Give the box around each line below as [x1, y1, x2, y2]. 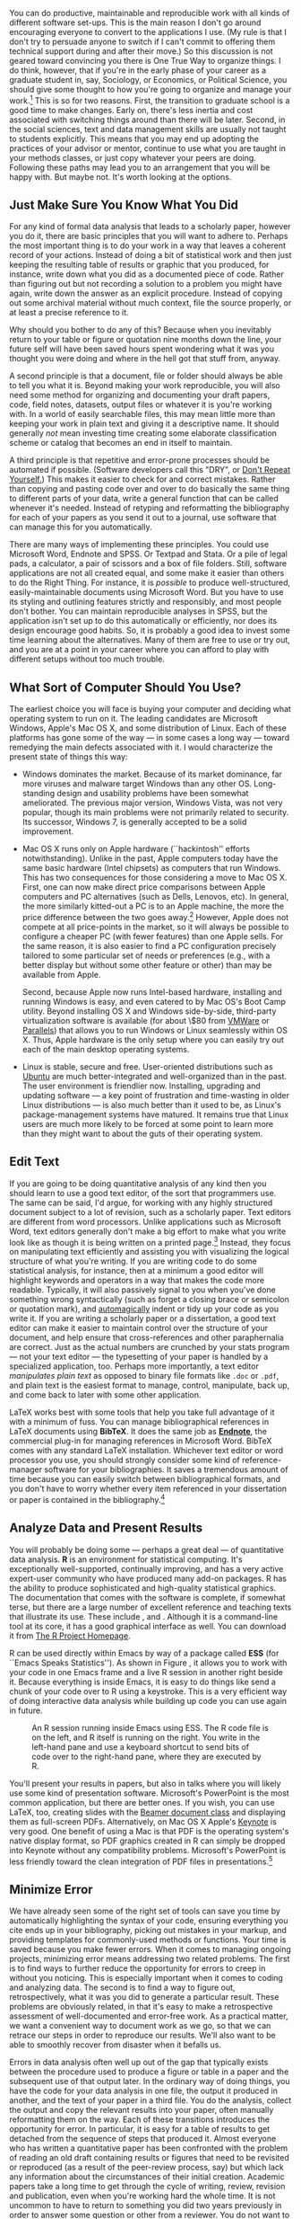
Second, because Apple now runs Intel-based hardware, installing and [21, 986, 282, 997]
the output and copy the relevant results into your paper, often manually [9, 2105, 274, 2116]
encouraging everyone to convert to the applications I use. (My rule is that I [9, 27, 287, 37]
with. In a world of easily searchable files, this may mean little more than [9, 409, 276, 420]
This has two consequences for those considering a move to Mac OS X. [21, 872, 288, 883]
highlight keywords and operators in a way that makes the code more [9, 1275, 265, 1286]
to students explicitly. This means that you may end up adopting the [9, 133, 260, 144]
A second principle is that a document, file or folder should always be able [9, 370, 284, 381]
